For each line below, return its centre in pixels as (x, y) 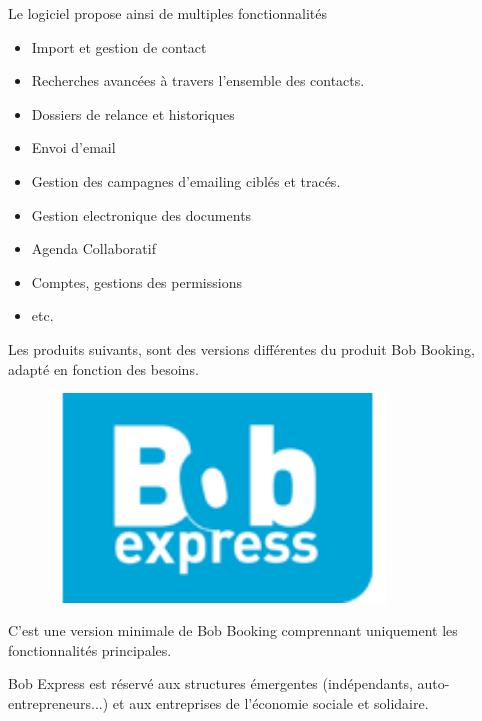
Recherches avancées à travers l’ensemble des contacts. (198, 80)
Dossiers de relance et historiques (133, 113)
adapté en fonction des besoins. (103, 368)
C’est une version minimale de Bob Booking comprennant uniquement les (233, 630)
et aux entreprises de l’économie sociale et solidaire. (270, 702)
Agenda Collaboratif (93, 248)
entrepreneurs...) (58, 702)
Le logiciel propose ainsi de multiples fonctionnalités (168, 13)
